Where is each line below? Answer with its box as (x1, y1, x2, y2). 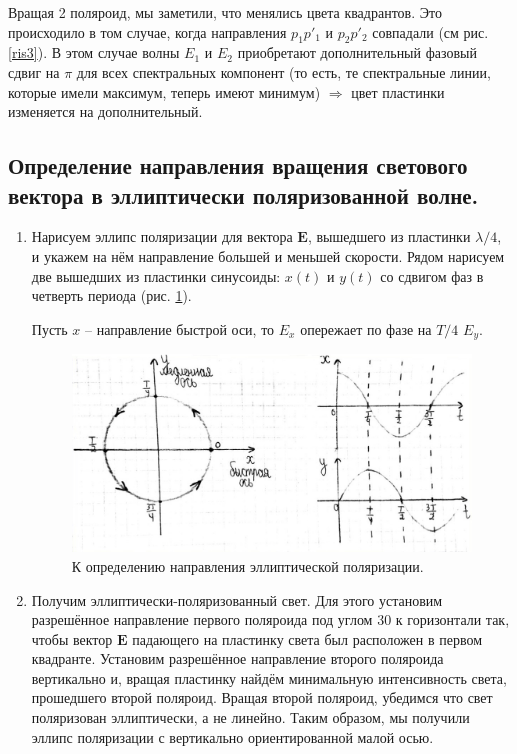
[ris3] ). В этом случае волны (8, 42, 180, 63)
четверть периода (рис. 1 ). (31, 285, 192, 306)
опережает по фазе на (300, 318, 432, 339)
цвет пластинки (351, 81, 445, 102)
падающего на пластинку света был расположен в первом (132, 628, 482, 649)
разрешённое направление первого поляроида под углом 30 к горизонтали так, (31, 609, 510, 630)
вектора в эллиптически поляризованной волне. (8, 179, 479, 210)
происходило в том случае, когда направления (8, 21, 287, 42)
